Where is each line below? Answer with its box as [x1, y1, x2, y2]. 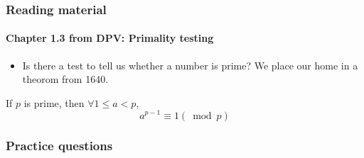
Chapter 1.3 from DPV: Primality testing [6, 30, 214, 45]
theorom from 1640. [22, 72, 109, 86]
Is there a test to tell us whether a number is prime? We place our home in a [22, 57, 358, 72]
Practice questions [6, 137, 113, 154]
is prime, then [23, 95, 85, 110]
